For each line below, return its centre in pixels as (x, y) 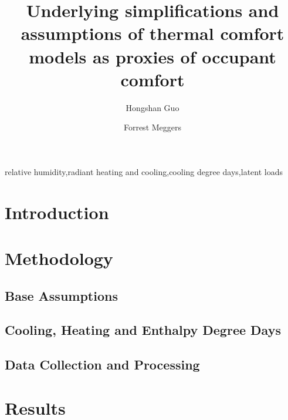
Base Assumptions (61, 295)
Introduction (57, 212)
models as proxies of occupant (153, 56)
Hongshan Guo (153, 107)
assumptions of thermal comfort (153, 33)
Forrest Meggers (153, 127)
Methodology (59, 258)
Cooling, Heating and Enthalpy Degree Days (143, 330)
